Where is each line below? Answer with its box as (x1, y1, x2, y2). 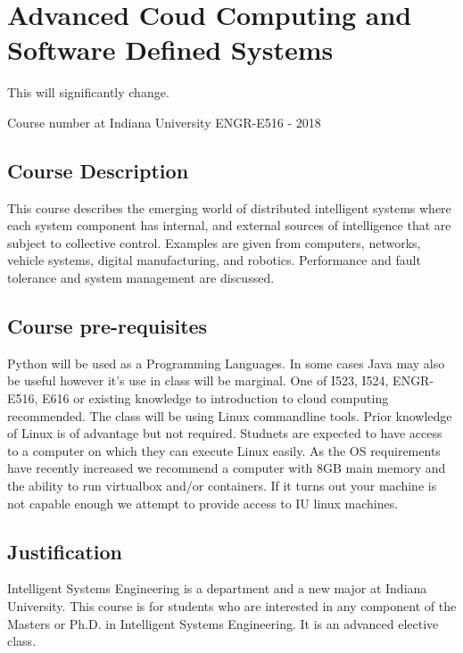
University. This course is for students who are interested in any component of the (7, 597, 457, 616)
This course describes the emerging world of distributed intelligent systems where (7, 198, 451, 217)
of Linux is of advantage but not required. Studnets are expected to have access (7, 424, 442, 442)
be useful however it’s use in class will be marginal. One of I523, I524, (7, 371, 389, 390)
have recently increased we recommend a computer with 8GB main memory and (7, 459, 446, 477)
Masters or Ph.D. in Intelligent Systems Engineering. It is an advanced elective (7, 614, 439, 632)
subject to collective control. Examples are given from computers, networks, (7, 233, 421, 252)
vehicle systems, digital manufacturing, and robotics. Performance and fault (7, 251, 421, 269)
